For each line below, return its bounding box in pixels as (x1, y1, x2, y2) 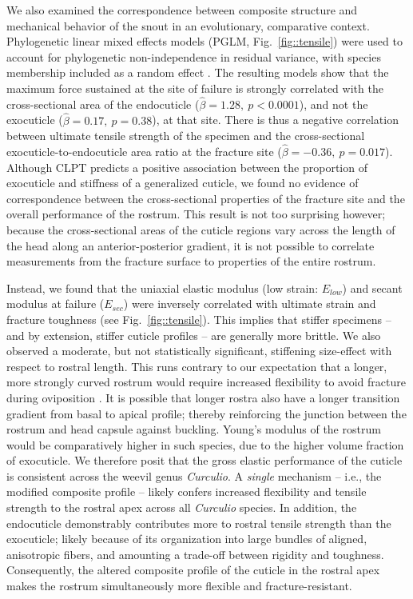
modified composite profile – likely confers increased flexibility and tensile (6, 483, 367, 500)
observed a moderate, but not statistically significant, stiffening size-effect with (6, 342, 392, 359)
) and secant (342, 279, 403, 296)
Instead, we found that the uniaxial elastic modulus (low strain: (6, 279, 319, 296)
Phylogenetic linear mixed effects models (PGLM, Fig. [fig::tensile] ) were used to (6, 33, 403, 50)
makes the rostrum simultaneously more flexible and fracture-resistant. (6, 577, 352, 594)
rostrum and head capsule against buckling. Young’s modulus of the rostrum (6, 421, 381, 437)
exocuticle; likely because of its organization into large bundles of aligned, (6, 530, 367, 547)
